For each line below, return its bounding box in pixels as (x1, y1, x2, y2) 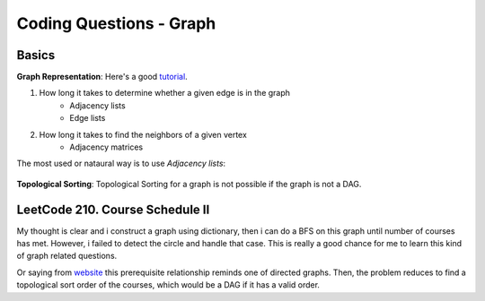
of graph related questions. (16, 251, 118, 262)
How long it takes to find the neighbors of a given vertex (39, 129, 247, 140)
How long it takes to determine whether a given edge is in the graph (39, 88, 291, 99)
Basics (16, 47, 56, 63)
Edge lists (69, 113, 106, 124)
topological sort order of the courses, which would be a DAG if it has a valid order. (16, 279, 321, 290)
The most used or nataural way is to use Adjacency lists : (16, 158, 226, 169)
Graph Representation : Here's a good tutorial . (16, 72, 188, 82)
